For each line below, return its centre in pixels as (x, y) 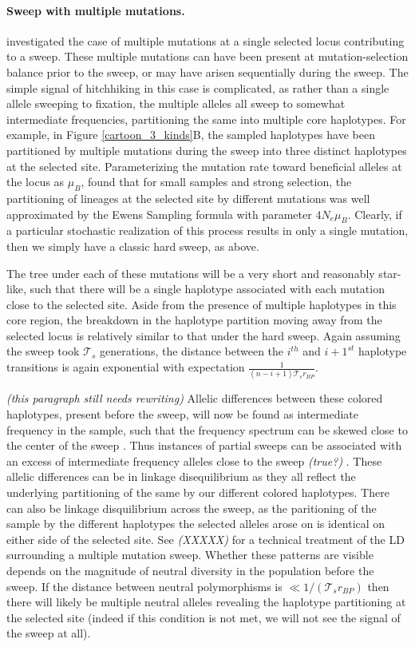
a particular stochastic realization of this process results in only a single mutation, (207, 230)
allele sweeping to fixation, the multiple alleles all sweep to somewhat (176, 103)
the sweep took (43, 351)
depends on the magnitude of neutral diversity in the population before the (190, 570)
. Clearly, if (375, 214)
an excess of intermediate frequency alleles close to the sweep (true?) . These (194, 460)
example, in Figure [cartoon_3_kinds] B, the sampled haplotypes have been (191, 135)
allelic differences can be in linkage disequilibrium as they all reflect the (181, 476)
